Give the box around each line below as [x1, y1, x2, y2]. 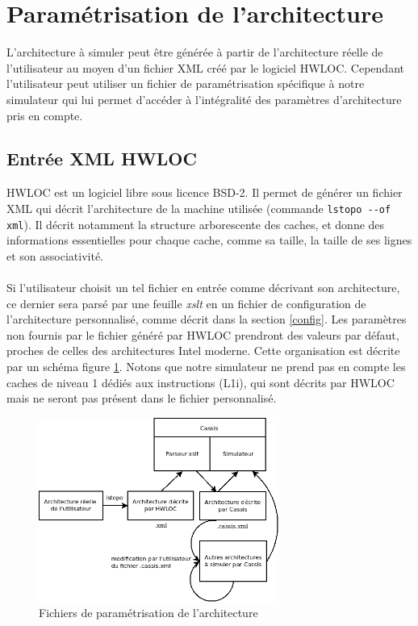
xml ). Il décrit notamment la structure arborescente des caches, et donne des [6, 215, 385, 232]
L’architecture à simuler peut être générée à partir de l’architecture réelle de [6, 44, 383, 61]
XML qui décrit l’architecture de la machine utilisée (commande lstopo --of [6, 199, 391, 216]
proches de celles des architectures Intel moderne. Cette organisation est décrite [6, 342, 400, 359]
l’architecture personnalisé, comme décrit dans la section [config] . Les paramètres [6, 311, 407, 328]
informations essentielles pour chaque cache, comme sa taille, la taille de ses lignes [6, 232, 412, 248]
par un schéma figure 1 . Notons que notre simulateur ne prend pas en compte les [6, 357, 406, 374]
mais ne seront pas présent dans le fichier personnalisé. [6, 390, 277, 407]
